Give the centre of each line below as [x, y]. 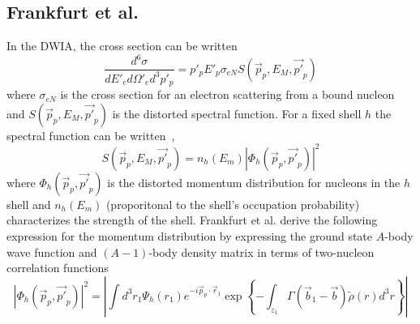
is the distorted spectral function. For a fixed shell [237, 113]
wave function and [52, 252]
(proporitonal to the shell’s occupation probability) [233, 204]
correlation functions [58, 268]
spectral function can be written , [91, 135]
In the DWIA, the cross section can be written [122, 46]
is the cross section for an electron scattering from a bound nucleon [227, 94]
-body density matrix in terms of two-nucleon [261, 252]
